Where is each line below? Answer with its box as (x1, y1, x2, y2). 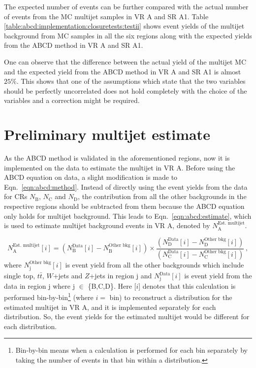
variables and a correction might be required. (4, 95, 140, 105)
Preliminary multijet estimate (4, 124, 210, 144)
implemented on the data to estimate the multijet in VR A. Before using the (4, 162, 235, 172)
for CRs (4, 191, 28, 201)
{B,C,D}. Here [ (88, 280, 136, 291)
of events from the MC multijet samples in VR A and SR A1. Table (4, 11, 209, 21)
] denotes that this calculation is (138, 280, 236, 291)
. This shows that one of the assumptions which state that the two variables (16, 76, 246, 86)
